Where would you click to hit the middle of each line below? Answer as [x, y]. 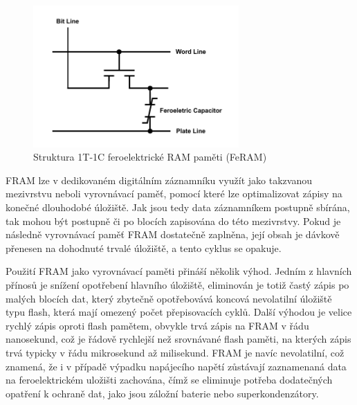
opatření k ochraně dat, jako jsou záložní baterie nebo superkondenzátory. [162, 393]
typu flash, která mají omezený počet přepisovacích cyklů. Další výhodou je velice [179, 312]
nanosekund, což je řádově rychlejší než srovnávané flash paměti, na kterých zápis [178, 339]
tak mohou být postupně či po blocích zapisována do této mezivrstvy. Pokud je [173, 220]
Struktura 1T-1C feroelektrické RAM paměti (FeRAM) [150, 157]
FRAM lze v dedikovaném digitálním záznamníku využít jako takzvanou [159, 180]
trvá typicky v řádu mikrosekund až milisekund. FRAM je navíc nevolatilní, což [175, 352]
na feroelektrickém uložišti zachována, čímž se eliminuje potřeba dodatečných [169, 380]
